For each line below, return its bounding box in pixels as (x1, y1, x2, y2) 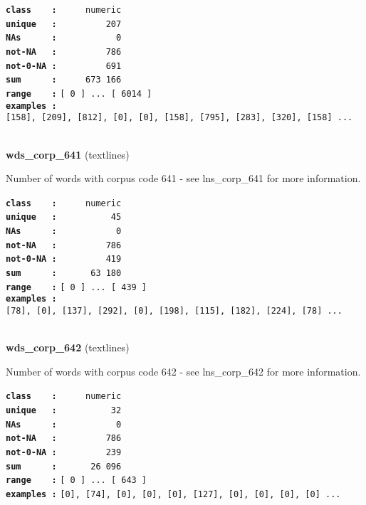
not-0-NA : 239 (6, 447, 122, 457)
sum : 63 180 (6, 267, 122, 278)
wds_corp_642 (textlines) (6, 340, 130, 355)
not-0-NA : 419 (6, 254, 122, 265)
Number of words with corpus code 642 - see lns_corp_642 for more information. (6, 363, 361, 378)
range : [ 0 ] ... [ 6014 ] (6, 88, 152, 99)
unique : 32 (6, 405, 122, 416)
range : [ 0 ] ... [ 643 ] (6, 475, 147, 486)
